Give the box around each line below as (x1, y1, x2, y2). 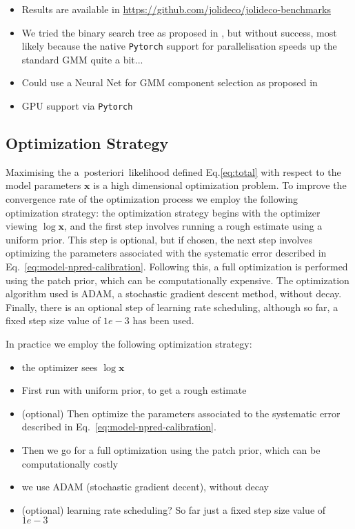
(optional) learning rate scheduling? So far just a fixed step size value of (21, 502, 326, 517)
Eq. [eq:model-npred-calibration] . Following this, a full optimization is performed (6, 259, 348, 274)
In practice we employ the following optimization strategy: (6, 337, 252, 351)
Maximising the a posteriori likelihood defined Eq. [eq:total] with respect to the (6, 164, 341, 179)
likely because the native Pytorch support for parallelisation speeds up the (21, 39, 337, 53)
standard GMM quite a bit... (21, 52, 143, 66)
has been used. (132, 313, 194, 328)
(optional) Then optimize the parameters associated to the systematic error (21, 406, 341, 420)
